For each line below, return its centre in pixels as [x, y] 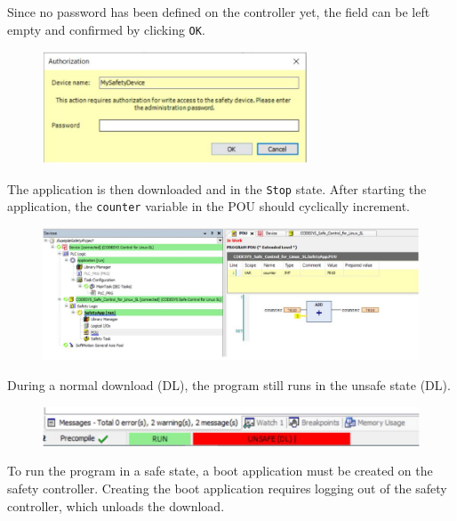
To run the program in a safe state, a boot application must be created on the [220, 471]
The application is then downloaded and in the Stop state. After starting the [217, 188]
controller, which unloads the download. [116, 505]
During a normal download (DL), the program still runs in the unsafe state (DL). [229, 384]
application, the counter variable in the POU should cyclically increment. [209, 206]
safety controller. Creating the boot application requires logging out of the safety [227, 488]
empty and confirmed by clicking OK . [106, 29]
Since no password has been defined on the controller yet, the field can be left [219, 12]
